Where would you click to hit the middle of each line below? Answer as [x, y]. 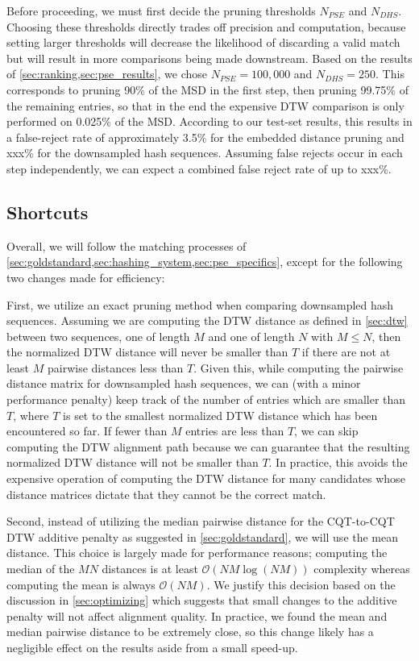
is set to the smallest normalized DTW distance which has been [220, 415]
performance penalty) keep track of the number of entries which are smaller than [206, 399]
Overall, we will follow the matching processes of [127, 245]
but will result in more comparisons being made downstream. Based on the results [209, 58]
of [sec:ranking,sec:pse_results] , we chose [107, 74]
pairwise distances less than [115, 367]
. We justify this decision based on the [301, 584]
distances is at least [150, 569]
